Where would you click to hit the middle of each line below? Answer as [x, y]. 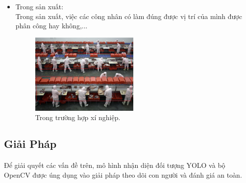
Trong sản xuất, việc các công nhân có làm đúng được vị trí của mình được [129, 16]
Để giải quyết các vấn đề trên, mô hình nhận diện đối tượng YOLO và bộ [115, 165]
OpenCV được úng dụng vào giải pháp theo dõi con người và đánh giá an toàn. [123, 175]
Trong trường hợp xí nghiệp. [78, 117]
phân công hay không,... [51, 26]
